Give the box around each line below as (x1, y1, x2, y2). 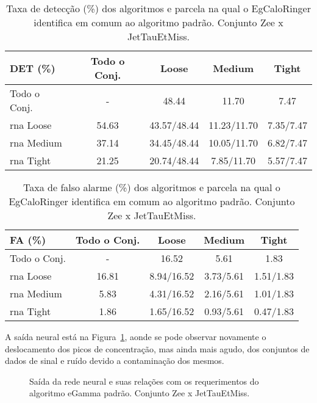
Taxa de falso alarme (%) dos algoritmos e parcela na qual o (23, 180, 280, 194)
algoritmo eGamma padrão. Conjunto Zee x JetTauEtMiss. (29, 387, 250, 399)
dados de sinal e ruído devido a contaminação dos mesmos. (5, 354, 224, 367)
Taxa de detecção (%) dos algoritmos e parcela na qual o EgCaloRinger (6, 1, 311, 15)
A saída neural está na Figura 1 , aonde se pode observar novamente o (5, 330, 266, 343)
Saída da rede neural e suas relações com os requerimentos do (29, 374, 259, 387)
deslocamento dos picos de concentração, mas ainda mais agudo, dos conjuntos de (5, 342, 310, 355)
